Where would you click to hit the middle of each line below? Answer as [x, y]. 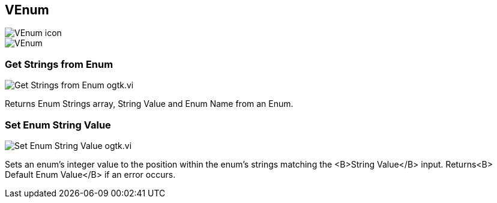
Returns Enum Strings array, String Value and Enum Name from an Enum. [149, 104]
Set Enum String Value [58, 125]
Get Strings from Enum [59, 64]
